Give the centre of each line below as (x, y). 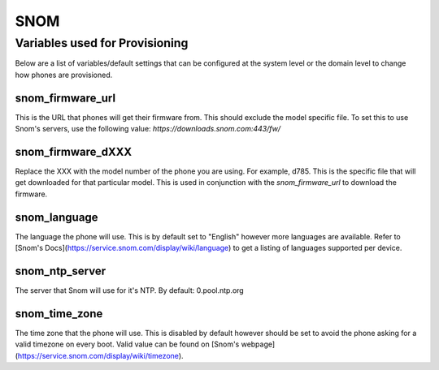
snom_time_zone (59, 314)
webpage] (258, 344)
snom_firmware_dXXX (74, 151)
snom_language (57, 217)
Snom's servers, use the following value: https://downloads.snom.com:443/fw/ (148, 129)
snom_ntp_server (61, 271)
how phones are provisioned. (64, 75)
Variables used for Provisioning (102, 43)
